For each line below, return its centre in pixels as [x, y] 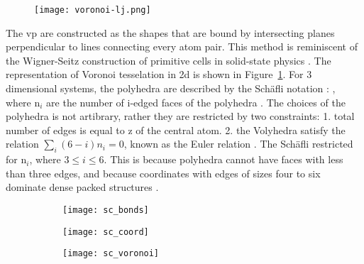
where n [23, 102]
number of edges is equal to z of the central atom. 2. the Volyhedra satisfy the [176, 130]
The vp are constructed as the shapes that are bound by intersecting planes [170, 32]
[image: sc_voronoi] [111, 254]
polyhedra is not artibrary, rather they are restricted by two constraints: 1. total [180, 116]
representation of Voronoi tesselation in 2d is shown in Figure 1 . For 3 [159, 74]
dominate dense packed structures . [82, 187]
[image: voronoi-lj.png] [93, 10]
